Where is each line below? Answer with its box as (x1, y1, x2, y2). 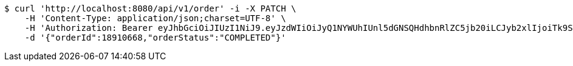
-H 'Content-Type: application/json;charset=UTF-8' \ (24, 13, 286, 23)
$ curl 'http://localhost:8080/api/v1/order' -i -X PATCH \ (4, 4, 297, 13)
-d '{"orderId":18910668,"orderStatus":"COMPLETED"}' (24, 33, 286, 42)
